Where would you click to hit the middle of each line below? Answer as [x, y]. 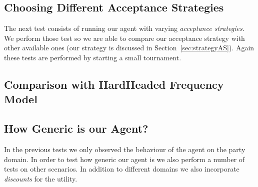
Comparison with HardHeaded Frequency [114, 84]
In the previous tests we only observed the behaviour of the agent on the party [125, 149]
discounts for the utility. [41, 178]
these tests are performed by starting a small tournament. [93, 57]
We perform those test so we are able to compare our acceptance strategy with [124, 38]
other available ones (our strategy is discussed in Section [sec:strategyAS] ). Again [129, 48]
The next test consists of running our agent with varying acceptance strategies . [124, 28]
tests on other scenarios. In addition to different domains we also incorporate [122, 169]
